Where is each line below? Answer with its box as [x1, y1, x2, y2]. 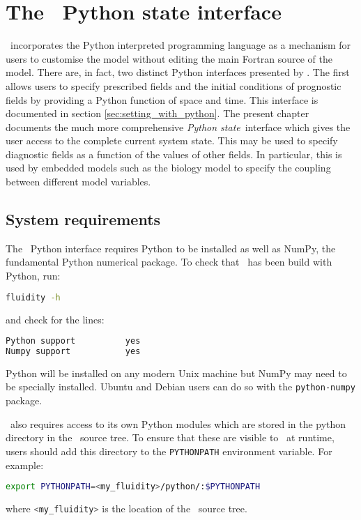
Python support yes [6, 336, 141, 346]
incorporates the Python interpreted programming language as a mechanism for [10, 38, 351, 52]
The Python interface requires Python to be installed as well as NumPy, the [6, 240, 336, 255]
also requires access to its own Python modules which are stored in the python [10, 416, 346, 431]
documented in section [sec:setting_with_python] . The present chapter [6, 106, 309, 121]
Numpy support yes [6, 346, 141, 356]
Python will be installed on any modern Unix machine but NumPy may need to [6, 365, 347, 380]
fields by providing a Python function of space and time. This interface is [6, 92, 318, 107]
